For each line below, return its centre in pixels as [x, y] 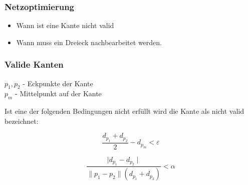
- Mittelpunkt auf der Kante [58, 94]
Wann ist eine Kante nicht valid [65, 25]
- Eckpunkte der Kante [58, 83]
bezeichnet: [22, 121]
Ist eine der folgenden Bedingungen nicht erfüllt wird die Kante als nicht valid [125, 111]
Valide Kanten [34, 64]
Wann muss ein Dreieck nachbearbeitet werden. [89, 42]
